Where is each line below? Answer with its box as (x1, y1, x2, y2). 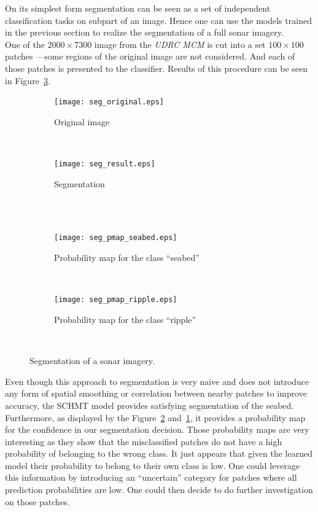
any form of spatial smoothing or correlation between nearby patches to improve (5, 387, 308, 400)
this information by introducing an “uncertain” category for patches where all (5, 471, 297, 484)
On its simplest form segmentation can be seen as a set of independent (5, 2, 271, 14)
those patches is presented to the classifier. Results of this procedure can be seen (5, 61, 308, 74)
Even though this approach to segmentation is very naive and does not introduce (5, 374, 309, 387)
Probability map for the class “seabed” (54, 251, 200, 264)
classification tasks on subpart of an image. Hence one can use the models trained (5, 14, 312, 26)
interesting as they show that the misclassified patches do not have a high (5, 435, 282, 448)
